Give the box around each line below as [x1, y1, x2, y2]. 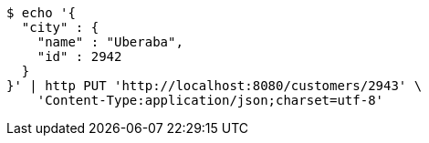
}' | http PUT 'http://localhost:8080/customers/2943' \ [6, 78, 423, 93]
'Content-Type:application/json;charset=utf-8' [37, 93, 384, 107]
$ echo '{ [6, 5, 76, 20]
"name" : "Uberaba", [37, 35, 183, 49]
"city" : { [21, 20, 99, 35]
